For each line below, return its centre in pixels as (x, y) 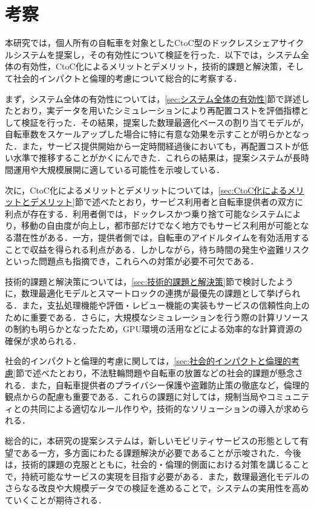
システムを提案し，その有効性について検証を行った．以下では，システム (157, 54)
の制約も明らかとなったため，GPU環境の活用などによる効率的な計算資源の (154, 329)
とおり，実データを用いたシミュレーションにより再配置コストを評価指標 (157, 110)
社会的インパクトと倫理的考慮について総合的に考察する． (127, 78)
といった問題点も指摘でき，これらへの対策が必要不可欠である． (132, 261)
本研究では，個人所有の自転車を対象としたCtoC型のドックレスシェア (142, 43)
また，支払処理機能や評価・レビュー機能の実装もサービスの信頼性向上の (165, 305)
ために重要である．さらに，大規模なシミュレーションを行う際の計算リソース (157, 317)
